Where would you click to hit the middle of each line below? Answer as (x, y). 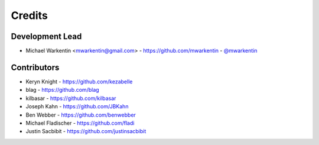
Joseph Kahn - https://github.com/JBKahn (77, 107)
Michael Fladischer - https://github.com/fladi (80, 123)
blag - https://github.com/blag (63, 90)
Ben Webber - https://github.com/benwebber (81, 115)
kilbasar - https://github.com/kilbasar (71, 98)
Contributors (35, 67)
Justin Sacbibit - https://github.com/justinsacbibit (86, 131)
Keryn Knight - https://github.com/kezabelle (79, 81)
